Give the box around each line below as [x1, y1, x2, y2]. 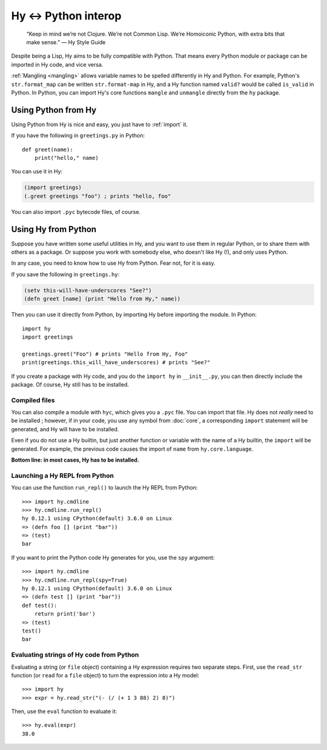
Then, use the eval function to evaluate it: [11, 708, 117, 715]
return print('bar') [34, 611, 96, 617]
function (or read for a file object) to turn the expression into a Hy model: [11, 671, 200, 679]
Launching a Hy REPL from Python [11, 471, 114, 480]
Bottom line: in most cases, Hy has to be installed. [11, 456, 139, 463]
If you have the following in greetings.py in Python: [11, 132, 145, 139]
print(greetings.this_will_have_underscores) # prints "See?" [22, 359, 211, 366]
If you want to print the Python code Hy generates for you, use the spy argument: [11, 554, 215, 561]
